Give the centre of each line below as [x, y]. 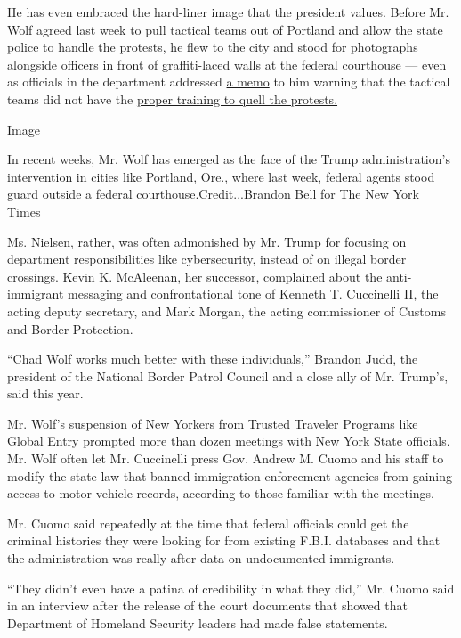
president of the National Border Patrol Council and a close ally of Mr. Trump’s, [228, 376]
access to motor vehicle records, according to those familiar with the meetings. [221, 493]
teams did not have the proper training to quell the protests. [173, 98]
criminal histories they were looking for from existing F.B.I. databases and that [224, 540]
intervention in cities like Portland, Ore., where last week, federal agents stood [221, 176]
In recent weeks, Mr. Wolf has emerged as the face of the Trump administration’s [229, 159]
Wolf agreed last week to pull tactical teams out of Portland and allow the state [225, 29]
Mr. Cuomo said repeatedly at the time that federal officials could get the [208, 523]
